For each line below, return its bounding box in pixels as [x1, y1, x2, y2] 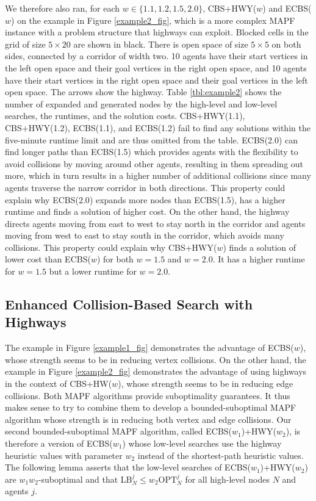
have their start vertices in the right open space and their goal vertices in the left [5, 73, 308, 86]
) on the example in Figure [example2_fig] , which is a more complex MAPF [11, 13, 295, 26]
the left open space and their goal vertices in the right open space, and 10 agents [5, 61, 307, 74]
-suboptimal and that [38, 472, 118, 485]
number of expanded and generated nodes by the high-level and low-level [5, 97, 278, 110]
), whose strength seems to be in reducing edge [118, 377, 293, 390]
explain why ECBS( [5, 193, 79, 206]
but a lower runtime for [49, 265, 137, 278]
